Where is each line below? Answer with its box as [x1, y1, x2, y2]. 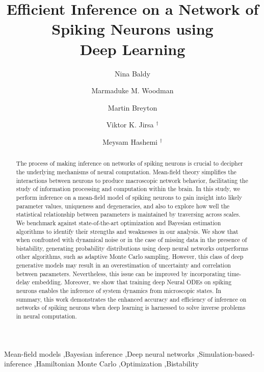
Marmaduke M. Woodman [91, 85, 174, 96]
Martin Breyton [108, 102, 157, 113]
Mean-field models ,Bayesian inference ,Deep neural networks [4, 348, 195, 359]
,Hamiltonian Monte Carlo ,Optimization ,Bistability [34, 358, 199, 369]
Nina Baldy [115, 68, 150, 78]
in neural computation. [16, 312, 77, 321]
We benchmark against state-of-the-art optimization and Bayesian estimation [16, 218, 221, 227]
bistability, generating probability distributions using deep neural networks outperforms [16, 244, 248, 252]
